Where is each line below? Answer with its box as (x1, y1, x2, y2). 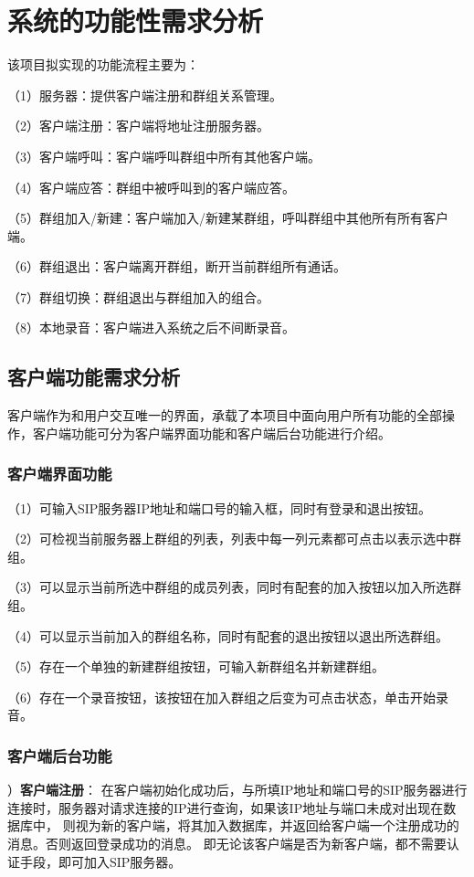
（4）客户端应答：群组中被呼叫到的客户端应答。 (7, 177, 295, 196)
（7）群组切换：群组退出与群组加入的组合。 (7, 287, 269, 306)
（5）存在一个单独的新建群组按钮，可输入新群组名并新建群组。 (7, 657, 384, 676)
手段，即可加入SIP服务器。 (19, 851, 182, 871)
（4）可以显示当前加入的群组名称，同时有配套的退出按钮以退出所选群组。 (7, 626, 448, 645)
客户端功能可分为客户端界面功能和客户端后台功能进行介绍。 (32, 423, 391, 442)
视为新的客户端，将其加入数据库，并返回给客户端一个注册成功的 (75, 816, 459, 835)
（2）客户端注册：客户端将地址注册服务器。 (7, 116, 269, 135)
